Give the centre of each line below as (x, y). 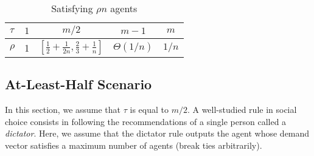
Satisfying (72, 8)
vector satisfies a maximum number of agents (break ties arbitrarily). (134, 145)
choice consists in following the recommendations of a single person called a (146, 121)
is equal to (149, 110)
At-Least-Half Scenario (78, 84)
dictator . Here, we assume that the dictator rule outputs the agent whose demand (157, 133)
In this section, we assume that (63, 110)
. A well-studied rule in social (242, 110)
